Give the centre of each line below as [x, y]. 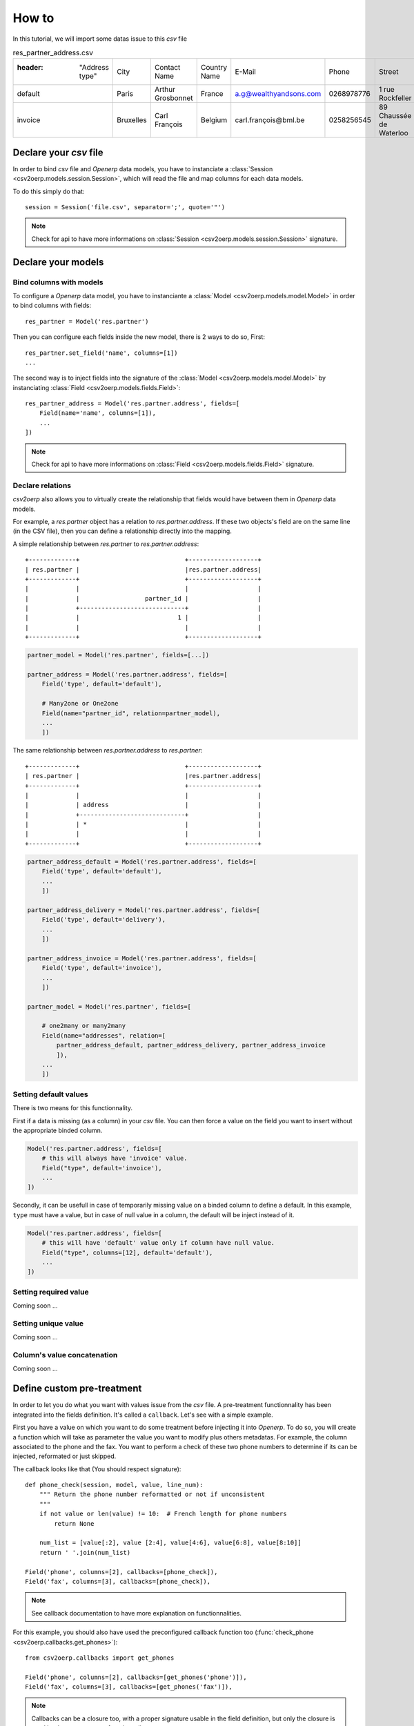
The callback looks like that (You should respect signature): [97, 1469]
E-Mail [246, 72]
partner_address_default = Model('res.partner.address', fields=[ [142, 862]
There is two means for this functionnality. [73, 1108]
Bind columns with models [58, 282]
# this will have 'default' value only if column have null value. [158, 1243]
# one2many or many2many [84, 1026]
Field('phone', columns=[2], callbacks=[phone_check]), [121, 1572]
